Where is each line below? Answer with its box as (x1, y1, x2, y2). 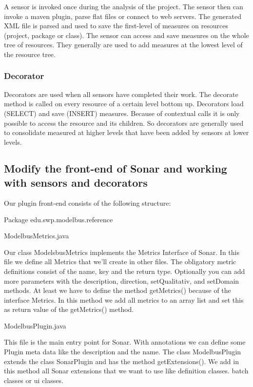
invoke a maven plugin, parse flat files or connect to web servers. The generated (4, 11, 241, 21)
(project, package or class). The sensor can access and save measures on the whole (4, 30, 249, 40)
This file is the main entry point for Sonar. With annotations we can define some (4, 337, 246, 347)
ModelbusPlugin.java (4, 320, 66, 330)
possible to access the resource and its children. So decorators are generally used (4, 117, 244, 128)
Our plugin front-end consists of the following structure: (4, 197, 171, 208)
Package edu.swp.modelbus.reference (4, 214, 113, 224)
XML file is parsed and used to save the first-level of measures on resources (4, 20, 228, 31)
